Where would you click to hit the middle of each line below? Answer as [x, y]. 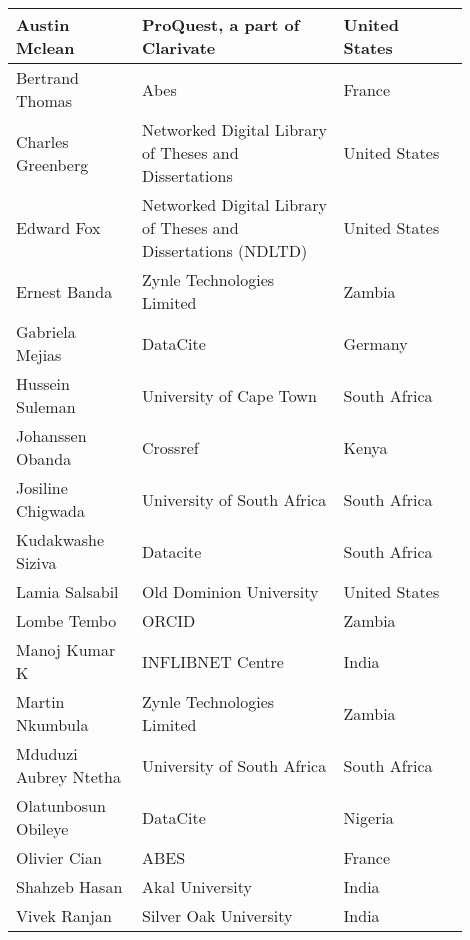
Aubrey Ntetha [68, 776]
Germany [375, 343]
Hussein [43, 383]
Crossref [170, 447]
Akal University [196, 886]
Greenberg [52, 164]
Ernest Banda [64, 291]
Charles [42, 141]
